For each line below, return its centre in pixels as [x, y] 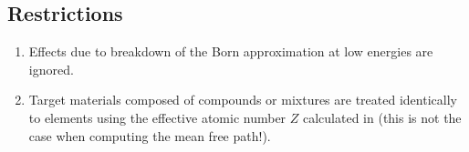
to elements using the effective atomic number [157, 117]
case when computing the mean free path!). [150, 135]
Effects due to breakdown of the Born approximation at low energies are [231, 51]
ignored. [51, 69]
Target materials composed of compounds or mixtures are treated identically [243, 100]
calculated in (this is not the [382, 117]
